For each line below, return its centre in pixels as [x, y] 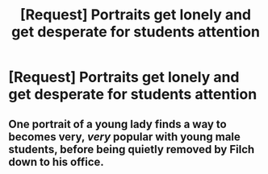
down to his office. [57, 162]
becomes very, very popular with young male [124, 137]
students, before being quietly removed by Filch [132, 149]
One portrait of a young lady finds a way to [118, 124]
